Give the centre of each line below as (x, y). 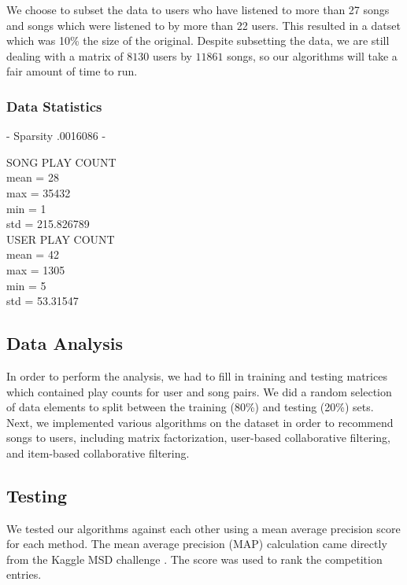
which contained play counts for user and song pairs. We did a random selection (199, 391)
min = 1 (26, 208)
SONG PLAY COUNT (61, 162)
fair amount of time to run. (72, 71)
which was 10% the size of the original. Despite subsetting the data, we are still (198, 40)
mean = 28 (33, 177)
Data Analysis (65, 343)
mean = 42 (33, 254)
